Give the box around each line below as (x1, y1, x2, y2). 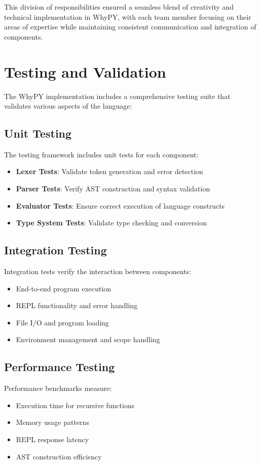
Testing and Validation (4, 61, 166, 82)
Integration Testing (4, 242, 107, 258)
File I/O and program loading (16, 317, 109, 327)
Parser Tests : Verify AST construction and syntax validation (16, 183, 210, 194)
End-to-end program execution (16, 283, 111, 293)
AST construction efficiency (16, 451, 102, 461)
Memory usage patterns (16, 417, 89, 427)
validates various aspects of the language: (4, 101, 132, 111)
